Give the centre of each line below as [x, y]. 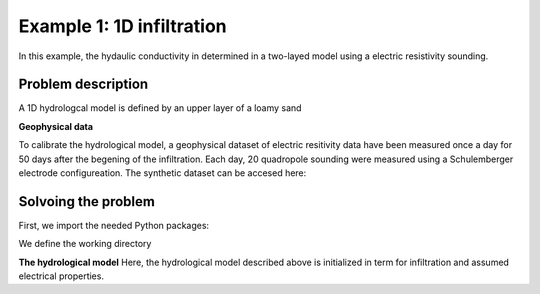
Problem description [83, 84]
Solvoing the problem [86, 201]
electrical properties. [61, 276]
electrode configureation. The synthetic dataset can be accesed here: [162, 173]
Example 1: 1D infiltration [122, 26]
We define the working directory [85, 244]
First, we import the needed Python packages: [114, 225]
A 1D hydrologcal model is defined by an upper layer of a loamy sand [160, 108]
